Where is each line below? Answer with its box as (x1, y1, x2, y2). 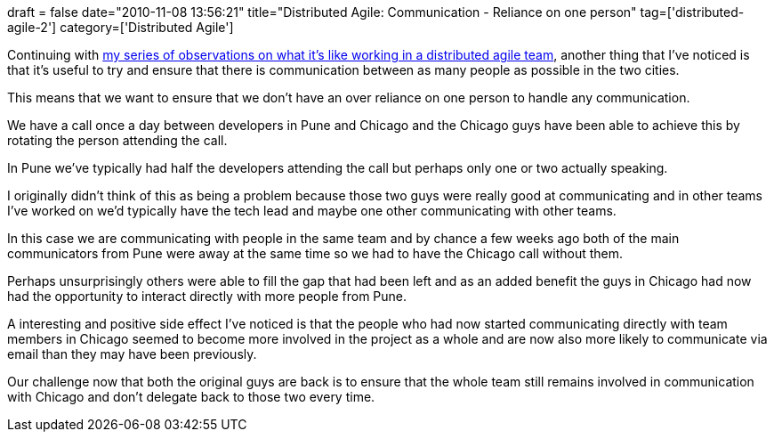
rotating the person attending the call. (7, 133, 228, 148)
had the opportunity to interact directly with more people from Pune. (7, 289, 407, 304)
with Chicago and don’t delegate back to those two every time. (7, 389, 375, 404)
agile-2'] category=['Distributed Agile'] (7, 20, 234, 35)
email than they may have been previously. (7, 346, 257, 362)
